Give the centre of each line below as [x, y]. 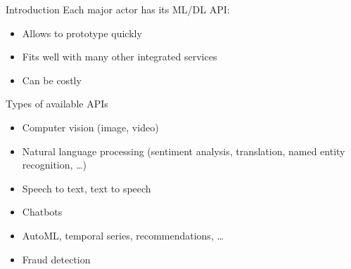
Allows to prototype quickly [82, 33]
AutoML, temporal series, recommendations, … [123, 235]
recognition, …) [54, 165]
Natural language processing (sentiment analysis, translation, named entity [184, 151]
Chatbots [42, 212]
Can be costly [52, 80]
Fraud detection [56, 259]
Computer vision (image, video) [90, 127]
